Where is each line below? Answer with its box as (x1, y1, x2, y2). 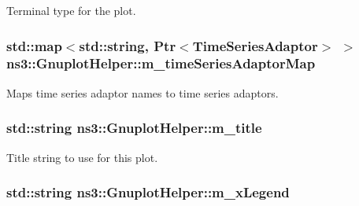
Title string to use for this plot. (6, 149, 158, 165)
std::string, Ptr (79, 35, 176, 55)
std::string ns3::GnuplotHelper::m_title (6, 118, 262, 138)
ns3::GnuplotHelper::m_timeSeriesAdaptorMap (6, 53, 316, 73)
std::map (6, 35, 62, 55)
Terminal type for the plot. (6, 2, 136, 18)
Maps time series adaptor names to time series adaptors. (6, 84, 279, 101)
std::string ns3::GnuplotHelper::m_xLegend (6, 182, 290, 202)
